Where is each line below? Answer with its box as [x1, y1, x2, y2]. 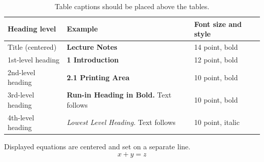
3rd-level [8, 89, 35, 100]
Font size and [194, 18, 242, 29]
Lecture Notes [67, 42, 117, 52]
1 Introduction [67, 54, 119, 64]
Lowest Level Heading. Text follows [67, 117, 176, 127]
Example [67, 23, 98, 34]
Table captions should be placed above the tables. [54, 1, 210, 11]
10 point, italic [194, 117, 240, 127]
